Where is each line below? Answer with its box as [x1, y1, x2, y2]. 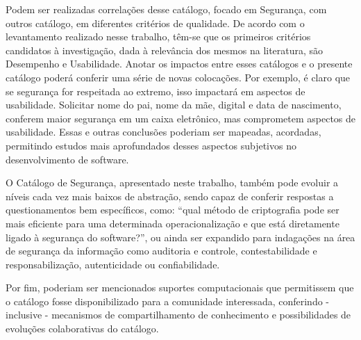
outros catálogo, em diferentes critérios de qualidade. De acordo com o [6, 15, 305, 30]
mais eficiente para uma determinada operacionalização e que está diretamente [6, 216, 339, 230]
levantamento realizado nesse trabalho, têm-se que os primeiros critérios [6, 29, 311, 44]
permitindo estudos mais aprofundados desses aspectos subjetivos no [6, 138, 296, 152]
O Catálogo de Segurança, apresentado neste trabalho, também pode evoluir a [6, 175, 339, 190]
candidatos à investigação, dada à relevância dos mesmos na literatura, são [6, 42, 324, 57]
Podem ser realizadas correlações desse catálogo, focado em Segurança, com [6, 2, 327, 16]
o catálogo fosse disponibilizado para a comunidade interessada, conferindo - [6, 293, 330, 308]
